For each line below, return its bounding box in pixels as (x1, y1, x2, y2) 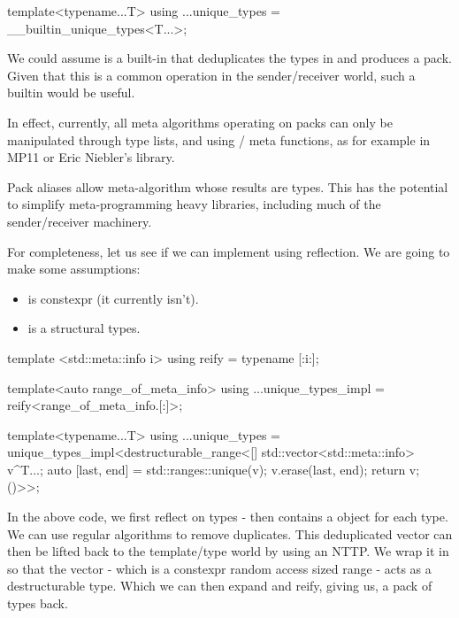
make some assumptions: (7, 259, 141, 278)
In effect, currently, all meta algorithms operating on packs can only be (7, 112, 393, 131)
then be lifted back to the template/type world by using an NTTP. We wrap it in (7, 542, 449, 560)
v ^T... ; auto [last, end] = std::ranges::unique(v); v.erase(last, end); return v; (7, 460, 420, 478)
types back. (7, 594, 68, 613)
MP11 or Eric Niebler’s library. (7, 148, 175, 166)
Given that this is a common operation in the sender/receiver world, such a (7, 66, 416, 84)
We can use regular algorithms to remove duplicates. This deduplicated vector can (7, 524, 453, 543)
